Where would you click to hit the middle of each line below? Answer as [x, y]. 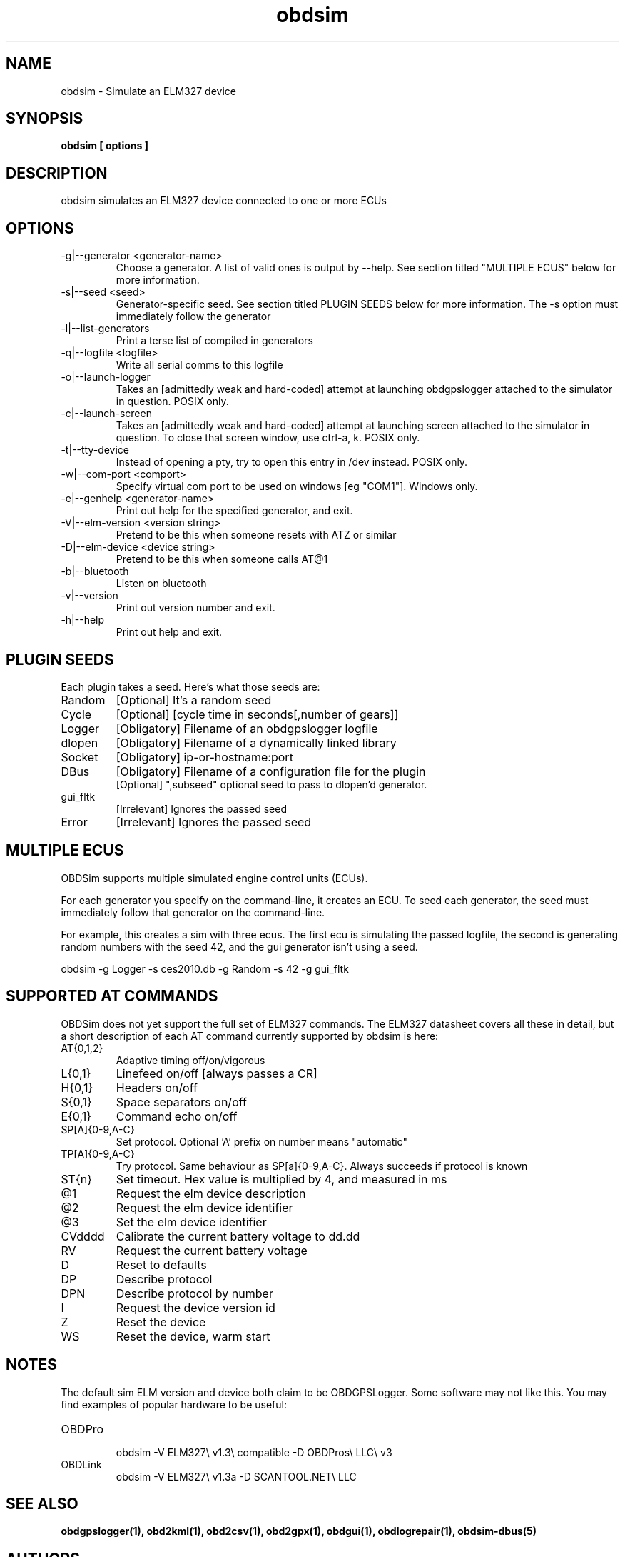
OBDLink [81, 1464]
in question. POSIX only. [172, 401]
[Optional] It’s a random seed [194, 700]
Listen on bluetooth [161, 584]
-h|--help [83, 620]
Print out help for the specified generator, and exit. [234, 511]
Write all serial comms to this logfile [199, 365]
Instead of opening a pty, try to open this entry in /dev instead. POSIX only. [292, 462]
